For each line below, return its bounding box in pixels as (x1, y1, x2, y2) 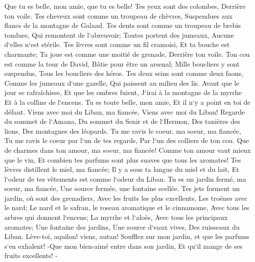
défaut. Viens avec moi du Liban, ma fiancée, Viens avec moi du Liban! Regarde (4, 106, 245, 117)
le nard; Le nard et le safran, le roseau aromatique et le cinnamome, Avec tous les (4, 202, 250, 213)
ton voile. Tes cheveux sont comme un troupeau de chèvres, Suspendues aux (4, 10, 232, 21)
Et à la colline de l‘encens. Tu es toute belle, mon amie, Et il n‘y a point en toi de (4, 96, 251, 107)
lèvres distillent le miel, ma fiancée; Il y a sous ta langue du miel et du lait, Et (4, 164, 239, 174)
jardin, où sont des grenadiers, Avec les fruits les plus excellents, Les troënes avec (4, 192, 248, 203)
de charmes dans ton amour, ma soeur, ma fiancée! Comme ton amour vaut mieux (4, 144, 251, 155)
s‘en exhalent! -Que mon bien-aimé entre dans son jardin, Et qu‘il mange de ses (4, 240, 243, 251)
